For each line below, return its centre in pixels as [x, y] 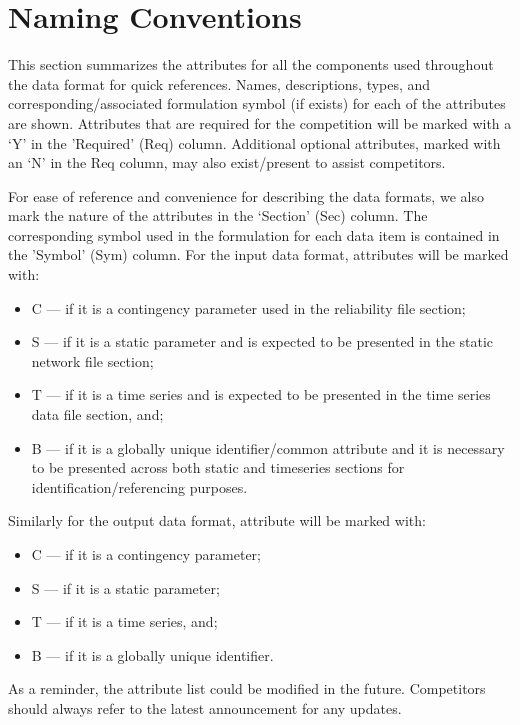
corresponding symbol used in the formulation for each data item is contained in [254, 234]
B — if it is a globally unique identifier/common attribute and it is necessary [268, 447]
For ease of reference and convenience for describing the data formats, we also [246, 195]
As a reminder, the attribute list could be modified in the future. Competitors [247, 688]
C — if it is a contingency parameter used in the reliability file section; [248, 307]
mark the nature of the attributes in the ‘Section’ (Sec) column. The [218, 215]
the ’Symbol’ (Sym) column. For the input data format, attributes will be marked [258, 254]
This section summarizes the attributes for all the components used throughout [251, 64]
